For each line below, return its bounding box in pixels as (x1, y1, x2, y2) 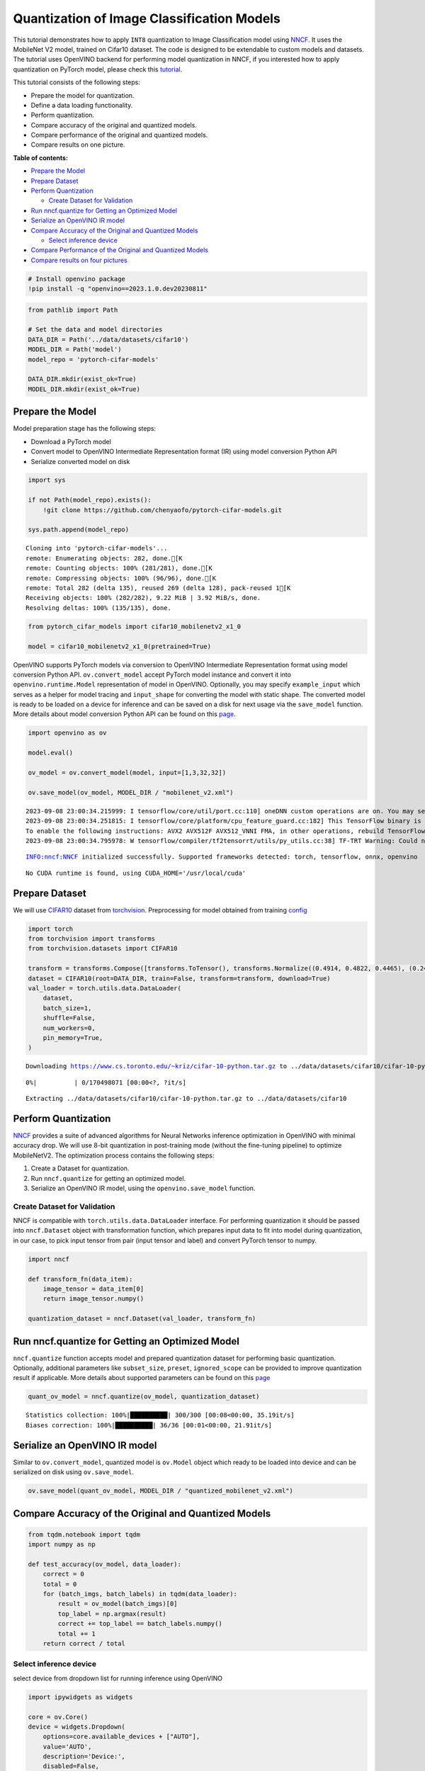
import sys (28, 476, 66, 485)
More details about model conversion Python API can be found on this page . (13, 710, 237, 718)
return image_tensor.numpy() (42, 1295, 144, 1303)
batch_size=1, (42, 1004, 92, 1012)
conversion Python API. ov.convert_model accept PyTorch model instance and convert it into (13, 670, 292, 679)
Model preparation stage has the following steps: (13, 424, 156, 433)
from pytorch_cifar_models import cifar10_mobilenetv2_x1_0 (28, 622, 242, 630)
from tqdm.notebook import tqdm (28, 1530, 141, 1539)
